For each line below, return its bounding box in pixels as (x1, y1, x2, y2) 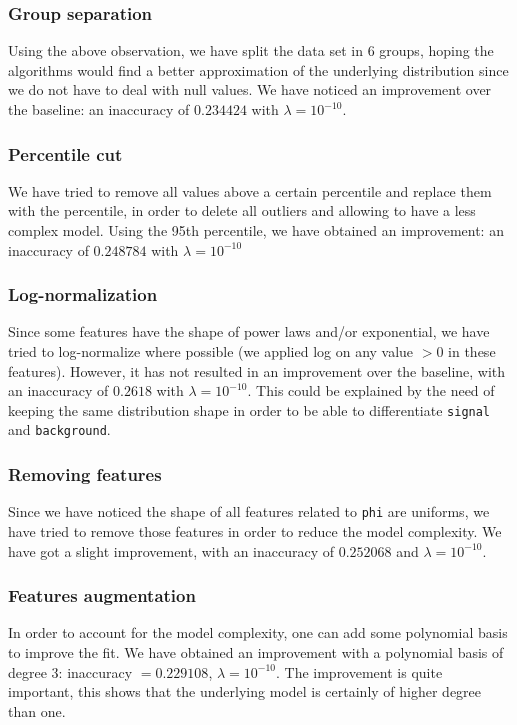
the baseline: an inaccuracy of (8, 99, 190, 119)
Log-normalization (8, 282, 158, 307)
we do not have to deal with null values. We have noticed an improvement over (8, 79, 492, 100)
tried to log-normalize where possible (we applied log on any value (8, 341, 414, 361)
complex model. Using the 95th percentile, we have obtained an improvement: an (8, 220, 504, 240)
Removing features (8, 462, 162, 487)
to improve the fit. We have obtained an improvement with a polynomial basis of (8, 641, 504, 662)
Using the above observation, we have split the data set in (8, 40, 363, 61)
